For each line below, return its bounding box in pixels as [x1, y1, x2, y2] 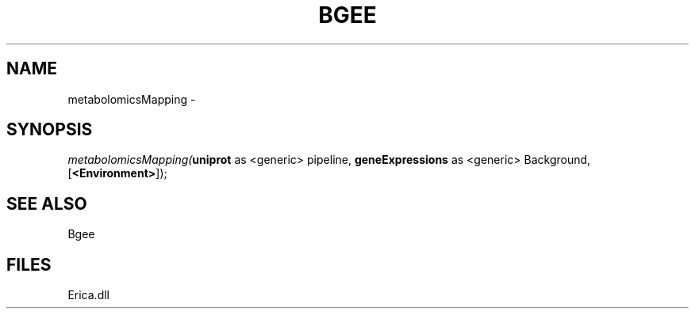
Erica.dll [67, 288, 109, 302]
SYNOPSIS [6, 120, 93, 140]
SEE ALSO [6, 193, 87, 214]
